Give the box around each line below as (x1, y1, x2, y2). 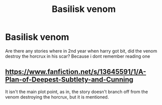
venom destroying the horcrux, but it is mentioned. (5, 94, 109, 100)
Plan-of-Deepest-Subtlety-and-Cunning (5, 76, 134, 84)
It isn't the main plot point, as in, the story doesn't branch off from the (5, 89, 148, 95)
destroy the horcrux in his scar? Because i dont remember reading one (5, 53, 151, 59)
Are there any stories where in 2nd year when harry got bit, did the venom (5, 48, 158, 54)
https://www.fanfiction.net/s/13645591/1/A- (5, 68, 146, 76)
